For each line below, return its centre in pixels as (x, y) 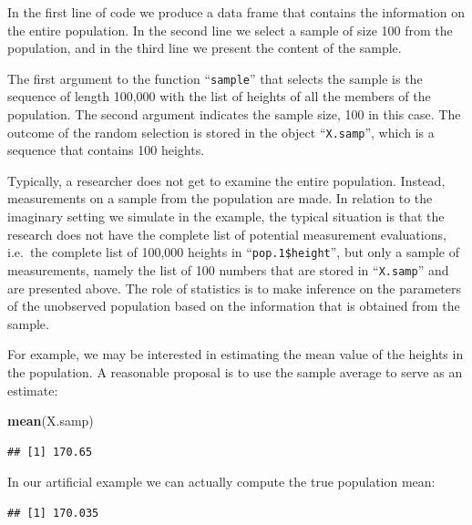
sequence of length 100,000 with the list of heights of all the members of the (219, 96)
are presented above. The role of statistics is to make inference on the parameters (235, 288)
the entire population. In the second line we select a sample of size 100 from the (230, 30)
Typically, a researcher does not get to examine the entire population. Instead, (226, 180)
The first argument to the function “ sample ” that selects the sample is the (215, 78)
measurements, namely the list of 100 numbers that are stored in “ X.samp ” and (228, 269)
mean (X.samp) (51, 421)
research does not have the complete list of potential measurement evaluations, (227, 234)
